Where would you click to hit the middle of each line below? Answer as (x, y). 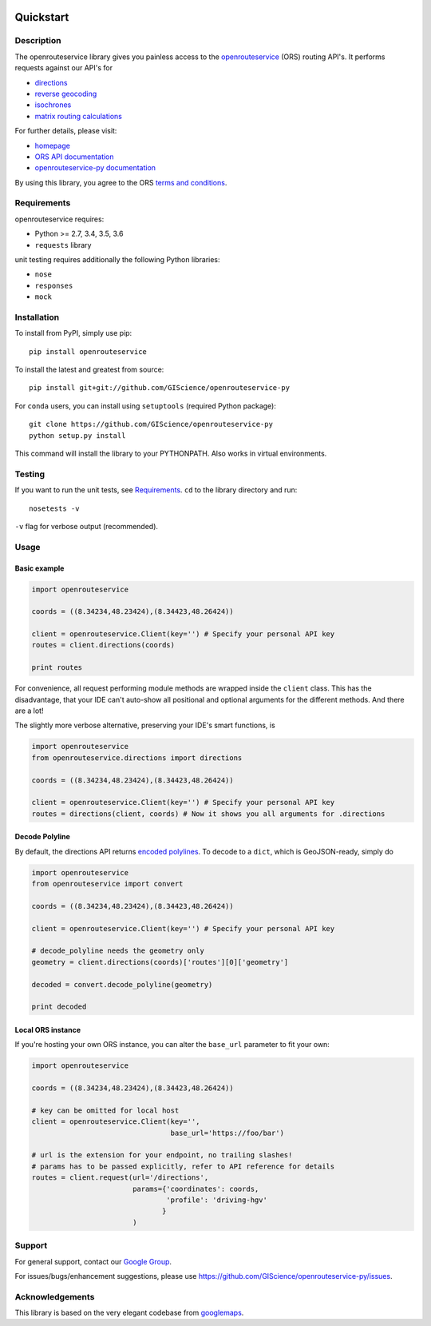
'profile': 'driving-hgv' (217, 1200)
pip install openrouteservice (88, 351)
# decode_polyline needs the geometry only (118, 951)
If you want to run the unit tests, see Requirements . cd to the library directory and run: (156, 490)
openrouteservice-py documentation (95, 168)
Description (38, 41)
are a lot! (29, 711)
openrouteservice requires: (59, 219)
